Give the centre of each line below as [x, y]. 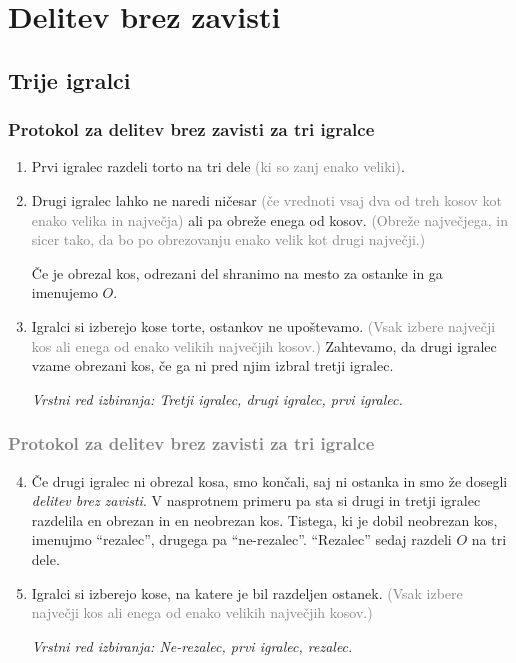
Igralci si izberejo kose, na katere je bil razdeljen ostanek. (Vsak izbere [247, 592]
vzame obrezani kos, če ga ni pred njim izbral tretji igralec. [212, 365]
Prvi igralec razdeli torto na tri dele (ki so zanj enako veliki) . [218, 166]
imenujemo [64, 292]
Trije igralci [69, 79]
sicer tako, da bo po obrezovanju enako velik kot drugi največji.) [228, 239]
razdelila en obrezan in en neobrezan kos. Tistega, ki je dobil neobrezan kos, [264, 519]
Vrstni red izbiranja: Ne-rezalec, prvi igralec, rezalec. [192, 645]
